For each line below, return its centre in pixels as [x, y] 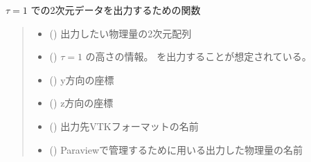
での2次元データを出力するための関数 [116, 10]
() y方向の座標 [82, 79]
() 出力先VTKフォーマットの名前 [124, 126]
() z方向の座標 [81, 103]
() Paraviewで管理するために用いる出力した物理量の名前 [176, 149]
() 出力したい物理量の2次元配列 [121, 33]
